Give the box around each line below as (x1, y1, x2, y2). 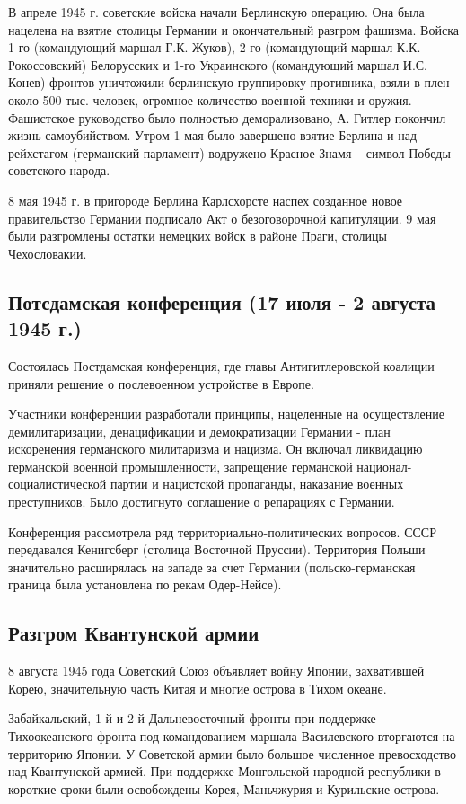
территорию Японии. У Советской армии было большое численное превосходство (8, 744, 457, 763)
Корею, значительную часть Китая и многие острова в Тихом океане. (8, 678, 387, 697)
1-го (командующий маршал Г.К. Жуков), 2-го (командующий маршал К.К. (8, 38, 421, 57)
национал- (356, 456, 412, 475)
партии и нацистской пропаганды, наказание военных (110, 474, 404, 493)
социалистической (8, 474, 107, 493)
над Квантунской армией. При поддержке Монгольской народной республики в (8, 762, 441, 781)
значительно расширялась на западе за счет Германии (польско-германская (8, 557, 416, 576)
